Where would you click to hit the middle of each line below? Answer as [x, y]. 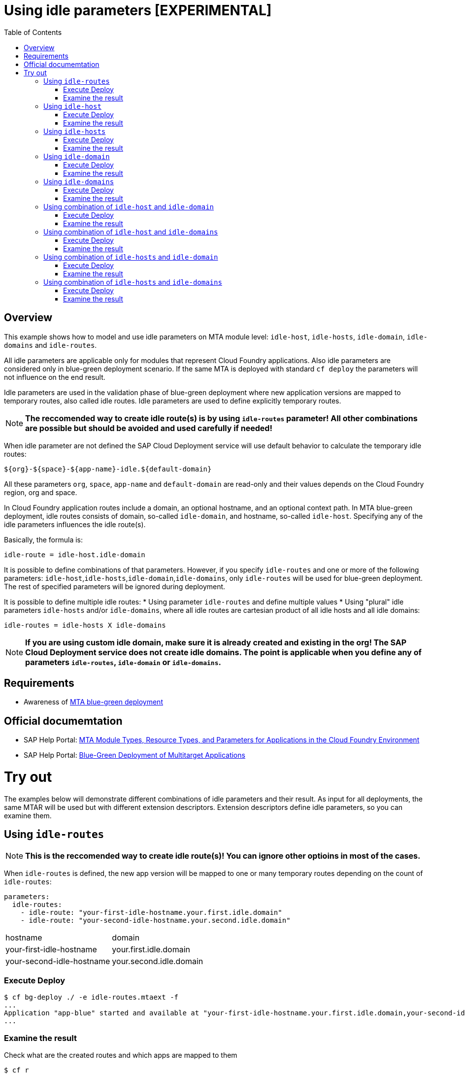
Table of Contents [33, 32]
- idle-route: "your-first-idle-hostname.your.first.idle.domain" [151, 912]
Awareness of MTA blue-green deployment [93, 702]
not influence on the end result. [55, 377]
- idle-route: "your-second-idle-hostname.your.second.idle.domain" [155, 920]
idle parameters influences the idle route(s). [75, 524]
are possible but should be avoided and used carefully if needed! [149, 428]
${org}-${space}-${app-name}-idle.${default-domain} [108, 469]
